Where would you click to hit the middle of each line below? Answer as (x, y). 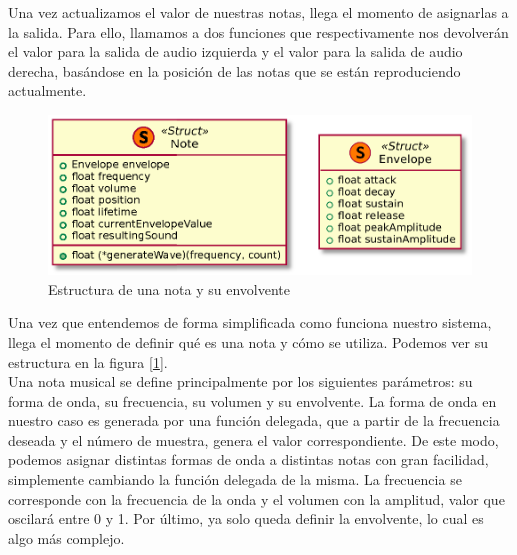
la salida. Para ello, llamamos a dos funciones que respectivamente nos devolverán (258, 31)
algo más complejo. (66, 537)
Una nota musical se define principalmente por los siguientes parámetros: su (240, 381)
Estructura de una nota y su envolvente (169, 288)
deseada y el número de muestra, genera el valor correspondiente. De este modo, (253, 439)
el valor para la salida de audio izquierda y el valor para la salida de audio (235, 51)
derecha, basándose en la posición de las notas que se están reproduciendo (234, 70)
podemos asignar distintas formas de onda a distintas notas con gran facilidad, (248, 459)
